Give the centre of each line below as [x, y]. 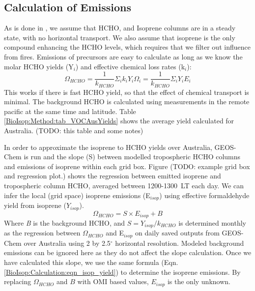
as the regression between [42, 233]
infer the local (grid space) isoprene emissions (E [77, 195]
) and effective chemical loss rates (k [130, 66]
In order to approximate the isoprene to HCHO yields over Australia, [108, 147]
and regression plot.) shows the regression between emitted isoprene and [113, 176]
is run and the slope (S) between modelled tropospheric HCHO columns [132, 157]
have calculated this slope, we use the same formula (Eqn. [91, 262]
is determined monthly [212, 222]
